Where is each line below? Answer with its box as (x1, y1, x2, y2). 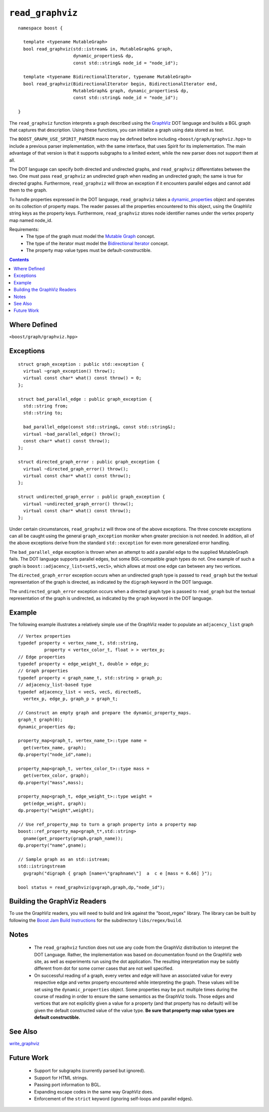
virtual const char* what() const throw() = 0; (23, 375, 142, 381)
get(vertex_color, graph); (23, 773, 89, 778)
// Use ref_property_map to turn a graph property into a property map (18, 822, 197, 828)
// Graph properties (18, 668, 68, 673)
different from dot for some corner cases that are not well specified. (34, 965, 174, 971)
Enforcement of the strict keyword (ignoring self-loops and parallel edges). (34, 1096, 193, 1102)
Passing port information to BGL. (34, 1082, 102, 1088)
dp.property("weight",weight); (18, 808, 95, 813)
